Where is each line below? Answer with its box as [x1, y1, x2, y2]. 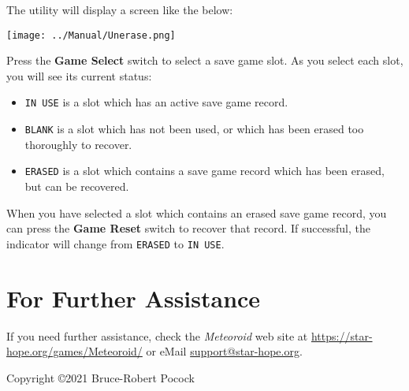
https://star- [310, 327, 373, 344]
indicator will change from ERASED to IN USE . [6, 235, 225, 251]
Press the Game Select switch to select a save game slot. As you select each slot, [6, 52, 403, 69]
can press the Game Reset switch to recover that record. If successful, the [6, 220, 370, 236]
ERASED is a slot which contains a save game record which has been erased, [24, 162, 385, 179]
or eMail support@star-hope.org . [146, 343, 303, 359]
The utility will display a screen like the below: [6, 2, 233, 17]
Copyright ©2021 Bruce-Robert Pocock [6, 369, 195, 385]
